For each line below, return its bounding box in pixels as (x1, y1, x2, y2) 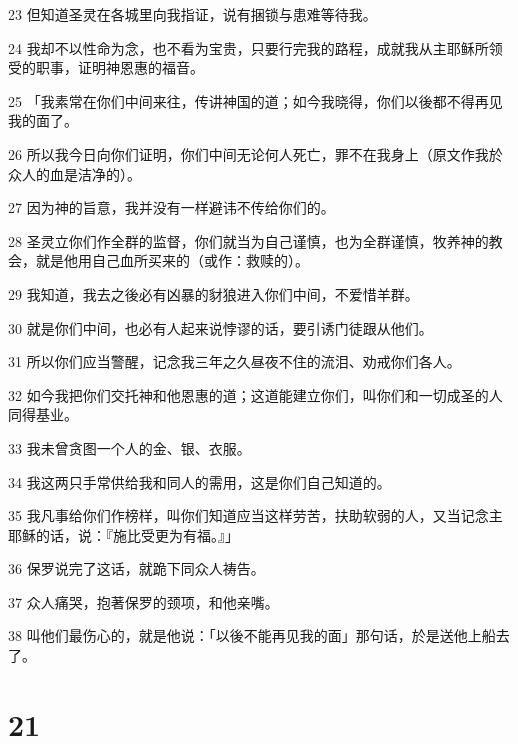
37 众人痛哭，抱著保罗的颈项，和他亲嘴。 (8, 591, 279, 612)
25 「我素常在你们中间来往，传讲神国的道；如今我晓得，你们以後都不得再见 (8, 90, 503, 111)
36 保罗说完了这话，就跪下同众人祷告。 (8, 558, 265, 579)
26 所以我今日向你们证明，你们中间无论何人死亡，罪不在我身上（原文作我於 (8, 143, 503, 164)
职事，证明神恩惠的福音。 (35, 57, 204, 78)
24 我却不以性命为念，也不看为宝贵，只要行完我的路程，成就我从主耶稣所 (8, 37, 489, 58)
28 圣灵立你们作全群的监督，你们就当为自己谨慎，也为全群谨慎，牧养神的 (8, 230, 489, 251)
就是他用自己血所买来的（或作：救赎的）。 (35, 250, 309, 271)
